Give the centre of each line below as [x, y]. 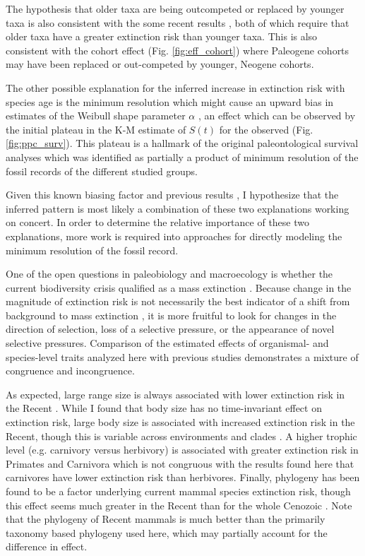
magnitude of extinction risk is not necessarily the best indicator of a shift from [178, 301]
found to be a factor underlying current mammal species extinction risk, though [178, 491]
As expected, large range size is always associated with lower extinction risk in [175, 394]
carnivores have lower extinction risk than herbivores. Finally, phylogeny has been [183, 477]
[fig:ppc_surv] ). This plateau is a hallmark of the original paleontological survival [182, 143]
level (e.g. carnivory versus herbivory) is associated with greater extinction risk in [182, 450]
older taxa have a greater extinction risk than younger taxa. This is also [162, 36]
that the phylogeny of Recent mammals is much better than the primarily [166, 519]
